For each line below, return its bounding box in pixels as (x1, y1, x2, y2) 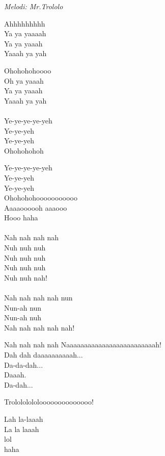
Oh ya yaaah (4, 75, 44, 86)
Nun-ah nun (4, 302, 42, 313)
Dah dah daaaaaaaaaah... (4, 349, 83, 360)
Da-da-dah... (4, 359, 43, 370)
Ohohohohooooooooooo (4, 192, 77, 203)
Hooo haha (4, 212, 38, 223)
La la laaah (4, 423, 39, 434)
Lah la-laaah (4, 413, 43, 424)
